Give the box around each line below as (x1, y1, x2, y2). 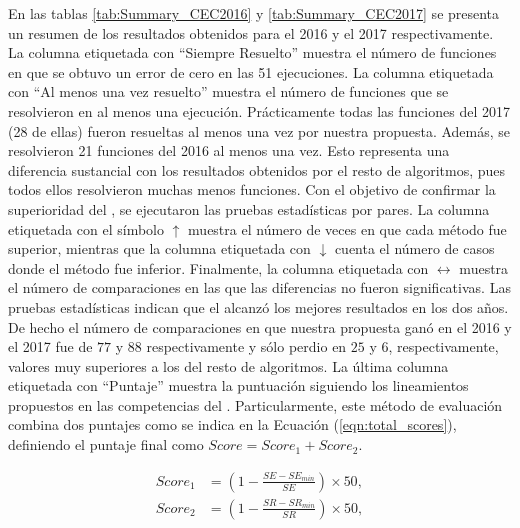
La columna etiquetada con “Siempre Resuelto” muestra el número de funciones (8, 42, 497, 63)
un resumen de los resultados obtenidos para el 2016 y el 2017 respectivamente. (8, 22, 494, 43)
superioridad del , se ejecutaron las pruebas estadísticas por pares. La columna (8, 198, 490, 219)
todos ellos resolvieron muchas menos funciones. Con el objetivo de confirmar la (8, 179, 496, 200)
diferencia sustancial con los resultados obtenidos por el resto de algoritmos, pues (8, 159, 506, 180)
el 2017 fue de (8, 336, 93, 357)
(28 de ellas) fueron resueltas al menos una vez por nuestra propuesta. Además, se (8, 120, 511, 141)
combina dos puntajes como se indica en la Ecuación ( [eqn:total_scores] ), (8, 414, 457, 435)
